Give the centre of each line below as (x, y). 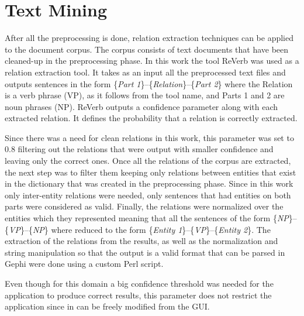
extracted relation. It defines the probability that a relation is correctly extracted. (151, 118)
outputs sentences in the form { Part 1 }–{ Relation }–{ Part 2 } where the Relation (149, 83)
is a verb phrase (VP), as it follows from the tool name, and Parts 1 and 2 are (145, 95)
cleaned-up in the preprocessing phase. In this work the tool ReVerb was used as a (152, 61)
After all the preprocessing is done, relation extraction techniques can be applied (149, 38)
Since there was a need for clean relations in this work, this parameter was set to (149, 137)
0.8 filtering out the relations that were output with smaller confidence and (139, 149)
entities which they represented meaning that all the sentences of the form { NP (147, 218)
